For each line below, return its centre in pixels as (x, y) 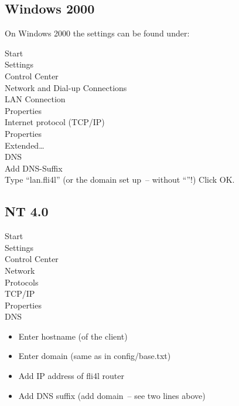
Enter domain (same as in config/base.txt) (95, 356)
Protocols (22, 282)
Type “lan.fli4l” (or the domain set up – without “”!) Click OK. (120, 179)
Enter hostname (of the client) (73, 336)
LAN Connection (35, 99)
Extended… (25, 145)
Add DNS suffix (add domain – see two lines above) (112, 395)
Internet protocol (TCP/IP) (55, 122)
